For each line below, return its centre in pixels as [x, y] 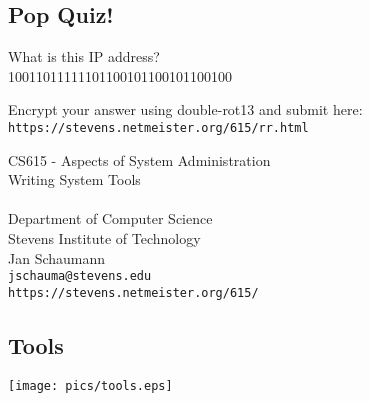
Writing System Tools [74, 179]
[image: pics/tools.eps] [90, 385]
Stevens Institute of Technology [104, 238]
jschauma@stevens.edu [80, 276]
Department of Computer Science [110, 218]
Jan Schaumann [57, 257]
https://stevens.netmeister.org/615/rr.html [158, 127]
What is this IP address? [84, 56]
